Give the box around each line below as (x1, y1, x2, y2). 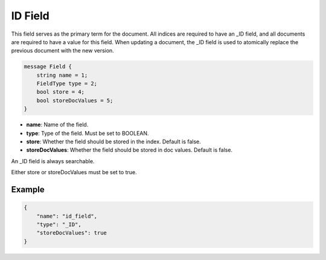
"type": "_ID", (36, 221, 81, 228)
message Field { (24, 63, 72, 70)
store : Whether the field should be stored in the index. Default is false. (26, 138, 202, 145)
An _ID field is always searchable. (11, 157, 95, 164)
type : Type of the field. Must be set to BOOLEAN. (26, 129, 149, 137)
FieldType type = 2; (36, 80, 98, 87)
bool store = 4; (36, 88, 85, 96)
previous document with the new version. (11, 47, 114, 54)
